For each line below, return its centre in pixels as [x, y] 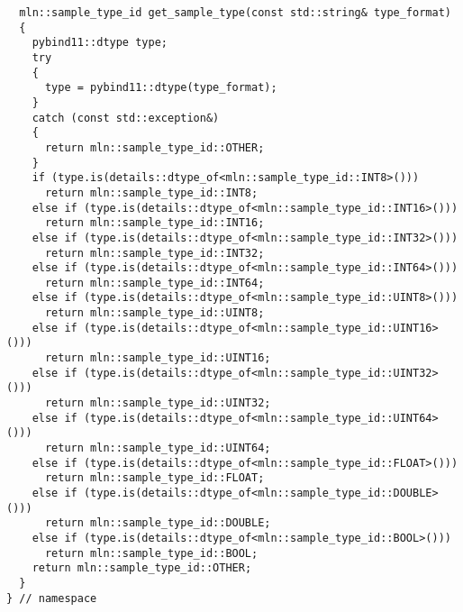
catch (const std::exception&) [126, 118]
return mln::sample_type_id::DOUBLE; [158, 523]
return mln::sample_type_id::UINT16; [158, 358]
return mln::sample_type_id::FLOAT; [154, 478]
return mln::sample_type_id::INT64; [154, 283]
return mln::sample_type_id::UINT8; [154, 313]
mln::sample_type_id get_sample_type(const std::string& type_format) [235, 13]
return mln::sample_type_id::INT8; [151, 192]
